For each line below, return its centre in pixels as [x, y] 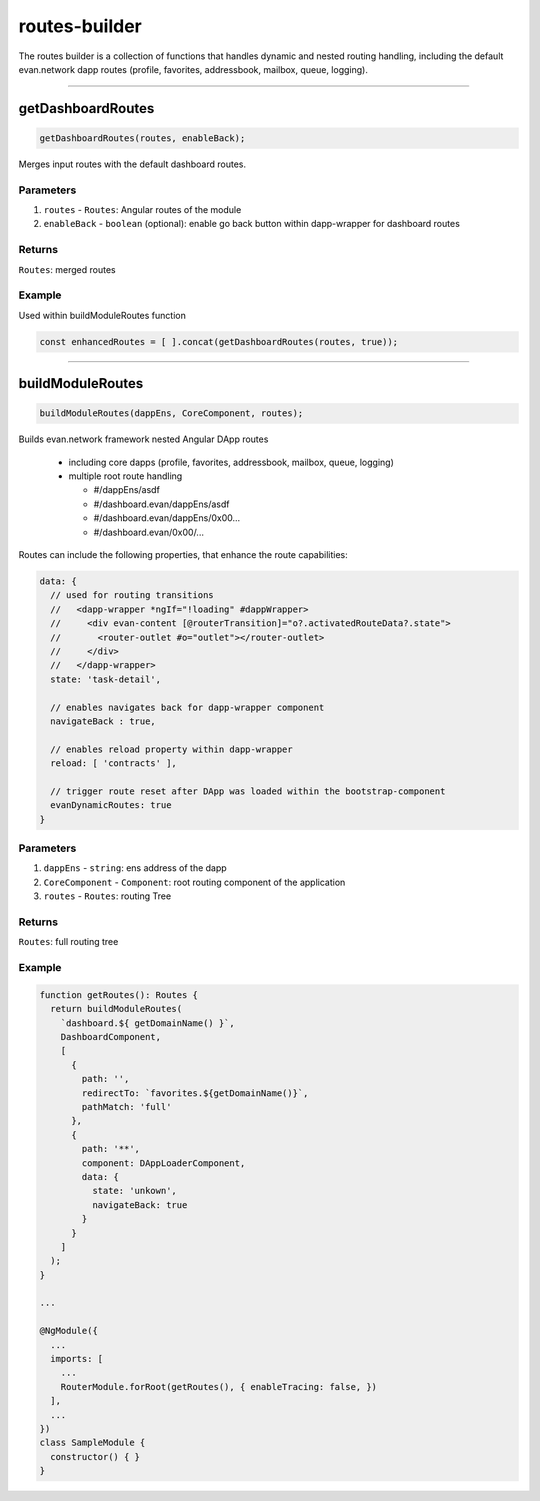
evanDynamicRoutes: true [111, 805]
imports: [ [77, 1359]
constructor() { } [95, 1456]
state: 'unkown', [134, 1191]
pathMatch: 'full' [126, 1106]
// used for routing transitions [132, 595]
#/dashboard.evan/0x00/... [149, 532]
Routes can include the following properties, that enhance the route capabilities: [183, 555]
